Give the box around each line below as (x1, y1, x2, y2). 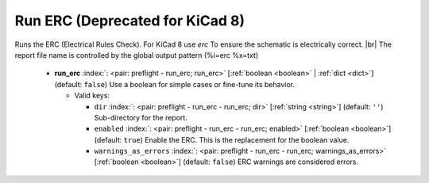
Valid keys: (74, 91, 110, 101)
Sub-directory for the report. (94, 112, 188, 122)
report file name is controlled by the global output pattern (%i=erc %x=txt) (14, 50, 258, 59)
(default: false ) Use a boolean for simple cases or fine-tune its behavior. (54, 79, 296, 89)
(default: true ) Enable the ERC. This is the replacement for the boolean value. (94, 135, 350, 144)
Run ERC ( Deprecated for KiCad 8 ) (14, 12, 245, 29)
